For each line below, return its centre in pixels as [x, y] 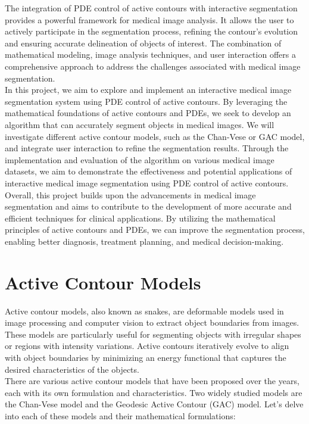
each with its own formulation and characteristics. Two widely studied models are [154, 392]
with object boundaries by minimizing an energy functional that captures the [146, 357]
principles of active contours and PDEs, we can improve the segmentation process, [155, 230]
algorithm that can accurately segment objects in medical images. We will [140, 124]
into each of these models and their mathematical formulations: [120, 415]
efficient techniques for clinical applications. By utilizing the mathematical [140, 218]
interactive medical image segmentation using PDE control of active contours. [147, 183]
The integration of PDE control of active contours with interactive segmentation [151, 8]
